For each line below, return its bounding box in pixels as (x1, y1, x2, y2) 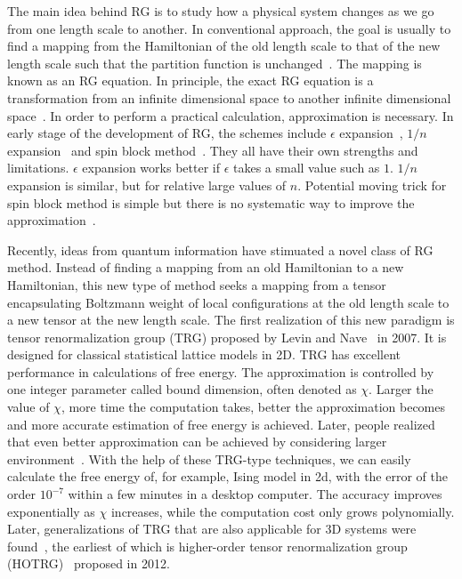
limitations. (7, 158, 69, 177)
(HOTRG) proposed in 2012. (7, 554, 170, 573)
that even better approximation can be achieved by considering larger (7, 432, 387, 451)
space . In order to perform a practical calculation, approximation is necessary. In (7, 106, 454, 125)
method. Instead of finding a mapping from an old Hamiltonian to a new (7, 258, 404, 277)
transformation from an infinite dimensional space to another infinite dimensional (7, 88, 451, 107)
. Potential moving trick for (297, 175, 447, 194)
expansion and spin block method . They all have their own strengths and (7, 141, 418, 159)
